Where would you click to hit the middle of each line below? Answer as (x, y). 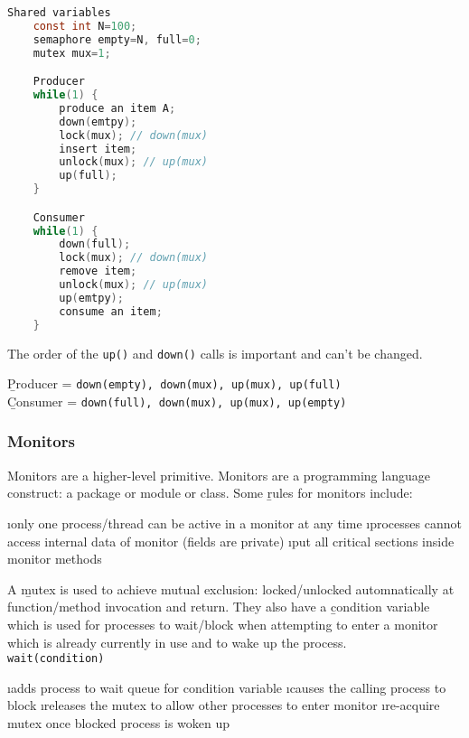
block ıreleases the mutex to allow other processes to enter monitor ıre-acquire (224, 705)
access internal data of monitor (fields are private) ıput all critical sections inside (231, 541)
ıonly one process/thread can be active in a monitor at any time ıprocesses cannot (234, 523)
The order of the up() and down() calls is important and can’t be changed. (215, 353)
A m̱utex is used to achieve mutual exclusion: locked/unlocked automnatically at (231, 589)
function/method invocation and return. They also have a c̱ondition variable (219, 607)
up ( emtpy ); (91, 298)
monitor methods (55, 559)
